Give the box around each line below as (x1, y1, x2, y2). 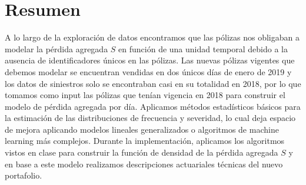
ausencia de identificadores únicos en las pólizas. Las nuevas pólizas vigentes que (5, 54, 295, 66)
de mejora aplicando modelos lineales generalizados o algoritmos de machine (5, 123, 279, 135)
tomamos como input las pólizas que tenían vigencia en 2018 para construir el (5, 89, 285, 101)
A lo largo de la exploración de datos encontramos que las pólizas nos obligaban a (5, 31, 300, 43)
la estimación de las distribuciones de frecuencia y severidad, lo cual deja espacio (5, 112, 296, 124)
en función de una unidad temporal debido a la (118, 42, 288, 55)
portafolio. (5, 169, 42, 181)
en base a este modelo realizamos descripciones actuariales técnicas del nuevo (5, 157, 283, 170)
